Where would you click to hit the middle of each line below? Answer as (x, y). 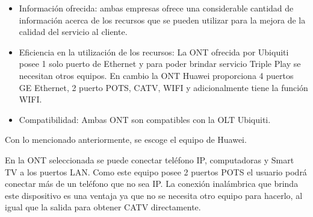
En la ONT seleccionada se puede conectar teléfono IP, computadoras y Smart (150, 159)
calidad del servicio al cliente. (73, 32)
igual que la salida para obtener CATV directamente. (103, 207)
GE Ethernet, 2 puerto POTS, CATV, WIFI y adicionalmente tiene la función (163, 87)
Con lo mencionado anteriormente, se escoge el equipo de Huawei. (126, 140)
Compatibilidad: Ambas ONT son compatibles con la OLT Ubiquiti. (145, 119)
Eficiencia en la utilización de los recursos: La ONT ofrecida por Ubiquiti (154, 52)
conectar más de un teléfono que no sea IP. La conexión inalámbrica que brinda (152, 184)
